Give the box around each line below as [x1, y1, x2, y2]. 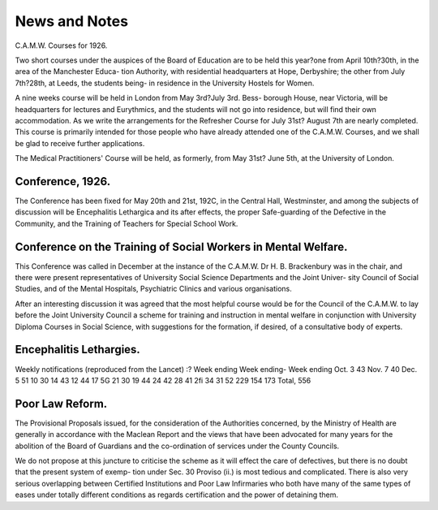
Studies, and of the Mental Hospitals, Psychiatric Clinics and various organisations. [15, 284, 292, 294]
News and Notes [15, 12, 129, 30]
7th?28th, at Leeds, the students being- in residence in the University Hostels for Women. [15, 78, 315, 88]
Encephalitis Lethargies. [15, 343, 141, 357]
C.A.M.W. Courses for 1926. [15, 41, 108, 50]
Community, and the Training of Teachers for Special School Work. [15, 218, 238, 228]
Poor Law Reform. [15, 396, 108, 410]
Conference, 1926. [15, 175, 111, 188]
